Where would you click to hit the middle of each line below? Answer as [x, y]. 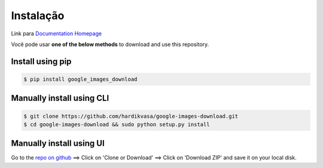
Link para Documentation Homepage [56, 33]
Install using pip [41, 61]
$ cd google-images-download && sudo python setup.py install [117, 124]
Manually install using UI [58, 143]
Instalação [38, 16]
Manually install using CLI [60, 98]
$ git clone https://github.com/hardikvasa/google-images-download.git [131, 116]
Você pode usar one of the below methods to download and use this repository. [110, 44]
